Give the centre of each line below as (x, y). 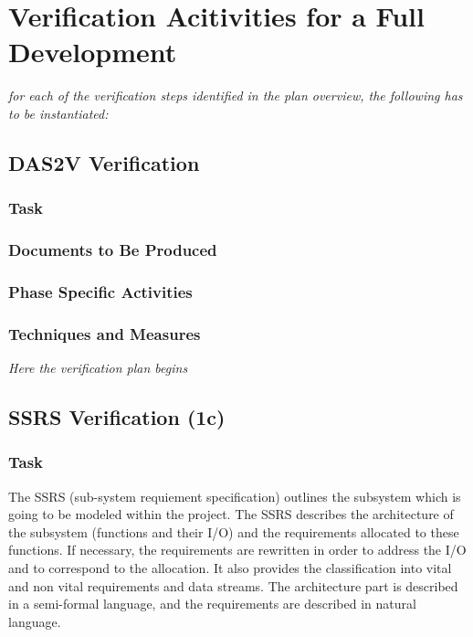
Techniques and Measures (105, 333)
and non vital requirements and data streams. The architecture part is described (233, 585)
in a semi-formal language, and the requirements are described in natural (212, 604)
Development (93, 52)
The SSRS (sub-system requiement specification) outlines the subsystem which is (235, 496)
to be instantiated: (58, 113)
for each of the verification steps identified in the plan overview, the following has (236, 96)
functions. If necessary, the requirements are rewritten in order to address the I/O (237, 550)
